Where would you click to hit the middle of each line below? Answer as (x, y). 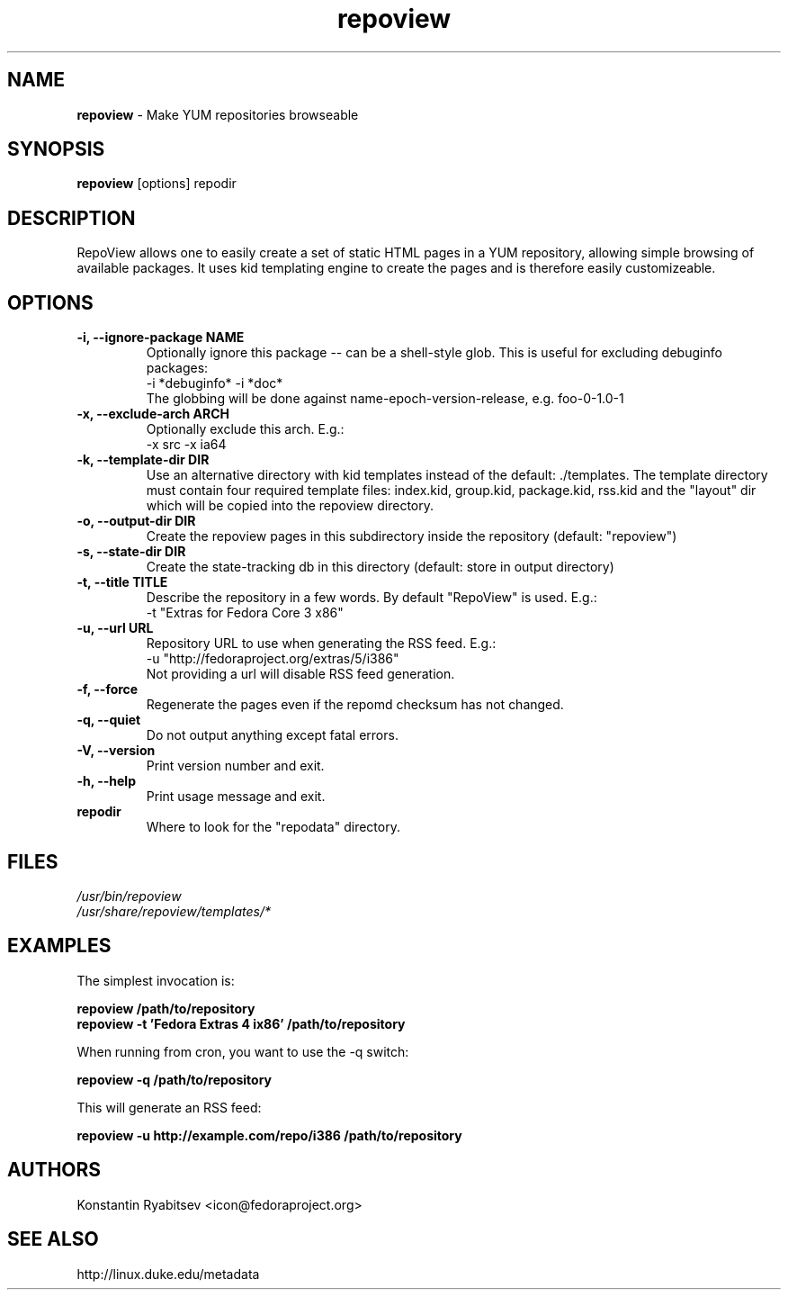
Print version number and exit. (235, 766)
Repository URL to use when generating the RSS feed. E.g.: (321, 644)
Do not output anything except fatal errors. (272, 735)
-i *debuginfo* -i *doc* (215, 383)
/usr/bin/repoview (129, 896)
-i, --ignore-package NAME (161, 338)
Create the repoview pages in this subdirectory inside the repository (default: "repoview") (412, 536)
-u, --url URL (115, 628)
